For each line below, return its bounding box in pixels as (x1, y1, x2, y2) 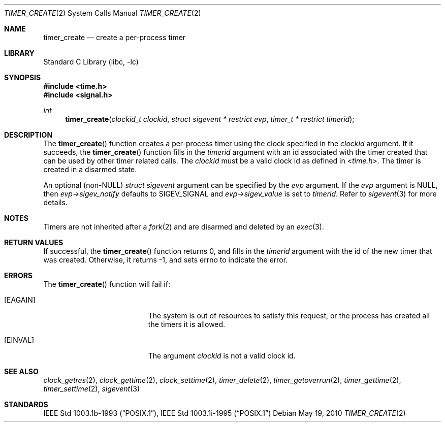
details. (43, 198, 68, 207)
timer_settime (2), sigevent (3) (43, 384, 140, 393)
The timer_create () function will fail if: (43, 280, 170, 288)
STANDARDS (4, 400, 48, 409)
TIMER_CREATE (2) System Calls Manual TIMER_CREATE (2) (4, 9, 201, 17)
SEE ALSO (4, 367, 39, 376)
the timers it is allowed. (148, 320, 226, 329)
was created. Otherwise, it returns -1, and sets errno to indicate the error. (43, 255, 288, 264)
